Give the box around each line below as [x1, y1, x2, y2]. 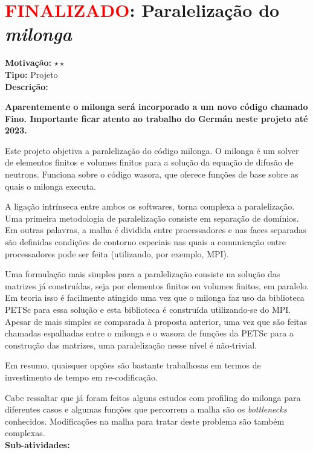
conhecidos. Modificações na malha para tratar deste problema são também [5, 414, 285, 427]
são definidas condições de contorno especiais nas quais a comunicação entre [5, 236, 286, 248]
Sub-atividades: [5, 438, 70, 451]
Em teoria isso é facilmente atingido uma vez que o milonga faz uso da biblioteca [5, 291, 305, 304]
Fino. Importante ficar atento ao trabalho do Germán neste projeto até [5, 112, 308, 124]
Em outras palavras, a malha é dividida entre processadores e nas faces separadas [5, 223, 306, 236]
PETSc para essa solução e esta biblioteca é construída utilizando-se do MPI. [5, 303, 291, 315]
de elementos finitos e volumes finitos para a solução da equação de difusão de [5, 156, 294, 169]
